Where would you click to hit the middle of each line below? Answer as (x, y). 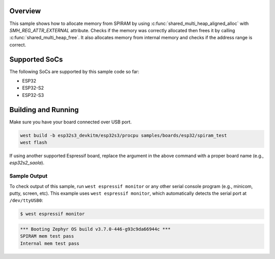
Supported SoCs (36, 59)
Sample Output (29, 176)
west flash (34, 143)
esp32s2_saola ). (27, 163)
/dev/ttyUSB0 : (26, 200)
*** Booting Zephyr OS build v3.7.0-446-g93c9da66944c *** (95, 229)
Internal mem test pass (50, 243)
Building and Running (44, 110)
